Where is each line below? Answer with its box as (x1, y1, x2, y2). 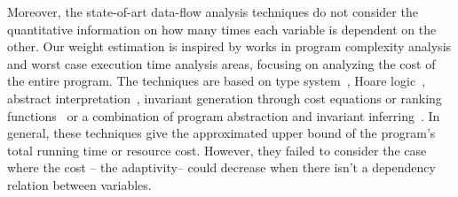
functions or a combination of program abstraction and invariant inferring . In (7, 106, 440, 125)
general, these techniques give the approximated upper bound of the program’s (7, 124, 436, 142)
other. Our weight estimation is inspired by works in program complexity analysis (7, 37, 452, 56)
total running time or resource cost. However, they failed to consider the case (7, 140, 427, 159)
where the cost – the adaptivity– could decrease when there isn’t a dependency (7, 158, 436, 177)
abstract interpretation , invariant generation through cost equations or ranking (7, 88, 442, 107)
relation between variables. (7, 175, 152, 193)
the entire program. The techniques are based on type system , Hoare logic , (7, 72, 426, 90)
